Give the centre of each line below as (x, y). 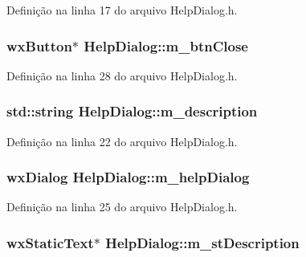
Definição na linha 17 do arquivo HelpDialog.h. (122, 10)
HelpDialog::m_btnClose (166, 45)
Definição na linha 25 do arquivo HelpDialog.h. (122, 207)
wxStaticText (50, 242)
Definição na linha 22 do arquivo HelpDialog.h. (122, 141)
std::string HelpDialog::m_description (132, 111)
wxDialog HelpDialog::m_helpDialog (128, 177)
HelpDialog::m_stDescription (202, 242)
